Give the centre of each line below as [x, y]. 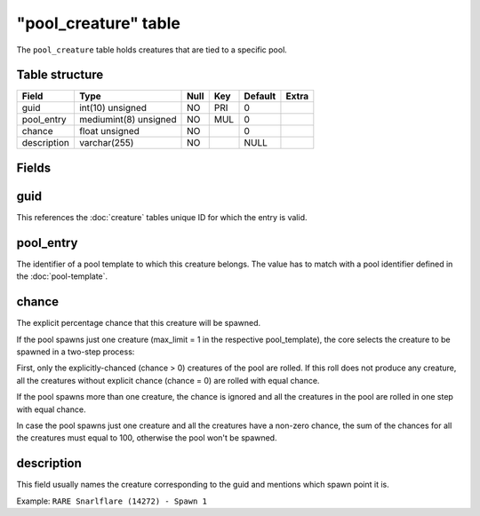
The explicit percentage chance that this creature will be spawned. [139, 323]
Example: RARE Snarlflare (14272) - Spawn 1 [112, 501]
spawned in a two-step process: [76, 352]
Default [260, 96]
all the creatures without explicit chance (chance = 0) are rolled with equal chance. [168, 380]
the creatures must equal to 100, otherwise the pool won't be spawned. [147, 438]
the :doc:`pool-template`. [62, 276]
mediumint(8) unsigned [128, 120]
